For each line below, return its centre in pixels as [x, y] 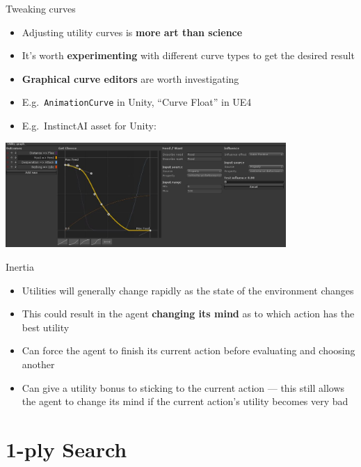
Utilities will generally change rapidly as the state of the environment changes [188, 290]
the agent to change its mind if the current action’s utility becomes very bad [185, 401]
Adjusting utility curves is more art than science [132, 32]
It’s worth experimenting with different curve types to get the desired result [188, 55]
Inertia [20, 267]
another [38, 364]
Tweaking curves [41, 8]
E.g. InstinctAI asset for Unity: [89, 126]
